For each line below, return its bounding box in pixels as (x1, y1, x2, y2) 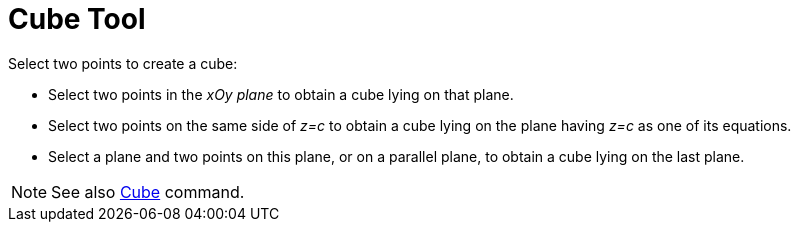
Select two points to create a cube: (8, 54, 238, 72)
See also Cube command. (51, 181, 245, 202)
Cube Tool (8, 2, 146, 36)
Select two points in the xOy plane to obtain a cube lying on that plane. (48, 85, 514, 103)
